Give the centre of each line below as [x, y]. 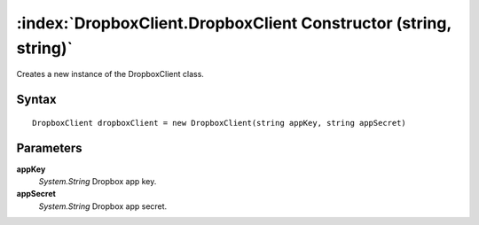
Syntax [36, 100]
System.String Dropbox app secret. [103, 206]
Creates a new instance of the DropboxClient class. [110, 74]
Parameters [49, 147]
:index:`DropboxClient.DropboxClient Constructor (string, [234, 23]
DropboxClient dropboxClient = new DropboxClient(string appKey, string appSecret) [220, 123]
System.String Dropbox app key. [98, 182]
